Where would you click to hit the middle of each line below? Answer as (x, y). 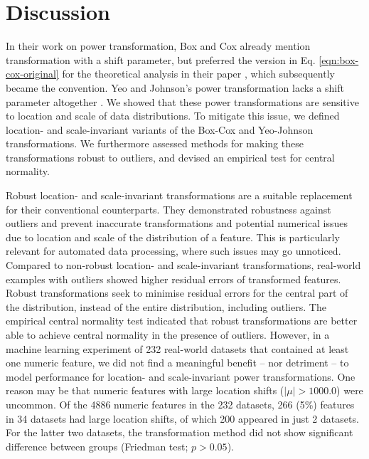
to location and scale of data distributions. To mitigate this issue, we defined (173, 116)
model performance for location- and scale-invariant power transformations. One (181, 376)
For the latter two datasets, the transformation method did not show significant (180, 432)
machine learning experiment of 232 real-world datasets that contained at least (177, 348)
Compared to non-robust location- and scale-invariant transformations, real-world (183, 265)
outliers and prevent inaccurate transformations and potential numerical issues (177, 223)
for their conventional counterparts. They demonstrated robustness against (169, 209)
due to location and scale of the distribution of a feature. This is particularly (173, 237)
